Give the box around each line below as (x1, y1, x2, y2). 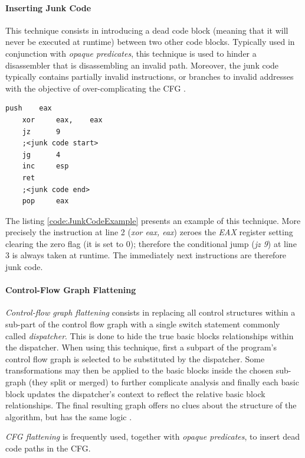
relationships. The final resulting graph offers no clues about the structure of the (5, 399, 297, 411)
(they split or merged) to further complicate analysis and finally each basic (28, 376, 299, 388)
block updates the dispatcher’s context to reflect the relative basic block (5, 387, 265, 399)
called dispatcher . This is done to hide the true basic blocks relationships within (5, 329, 294, 342)
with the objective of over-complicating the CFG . (5, 82, 186, 94)
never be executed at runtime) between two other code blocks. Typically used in (5, 35, 295, 48)
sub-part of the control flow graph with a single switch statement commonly (5, 318, 280, 330)
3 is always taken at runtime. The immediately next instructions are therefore (5, 249, 287, 261)
